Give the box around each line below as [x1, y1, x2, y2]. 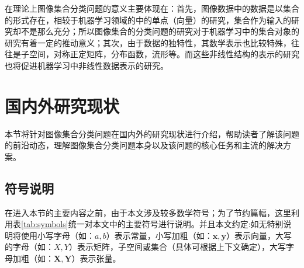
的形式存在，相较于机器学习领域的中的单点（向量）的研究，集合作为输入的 [5, 13, 291, 26]
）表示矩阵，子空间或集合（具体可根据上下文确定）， [68, 241, 270, 253]
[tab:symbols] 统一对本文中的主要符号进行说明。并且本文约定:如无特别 [21, 218, 284, 230]
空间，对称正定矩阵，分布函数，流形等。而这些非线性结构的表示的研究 [29, 48, 299, 60]
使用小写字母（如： [20, 229, 95, 241]
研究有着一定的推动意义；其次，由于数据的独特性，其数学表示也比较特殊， [5, 36, 291, 48]
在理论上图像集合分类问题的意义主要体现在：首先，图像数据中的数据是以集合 [5, 2, 299, 14]
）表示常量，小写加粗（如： [106, 229, 213, 241]
